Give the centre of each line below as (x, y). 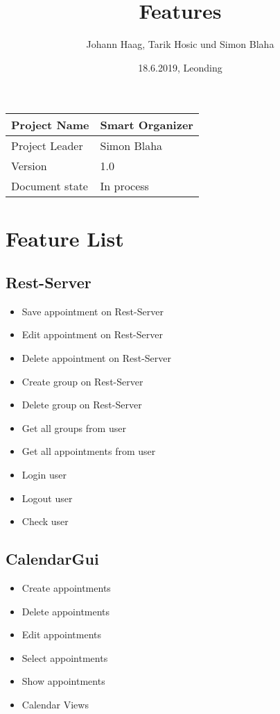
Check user (45, 521)
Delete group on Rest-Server (82, 405)
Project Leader (47, 146)
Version (29, 166)
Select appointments (65, 657)
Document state (50, 186)
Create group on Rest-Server (82, 381)
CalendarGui (52, 559)
